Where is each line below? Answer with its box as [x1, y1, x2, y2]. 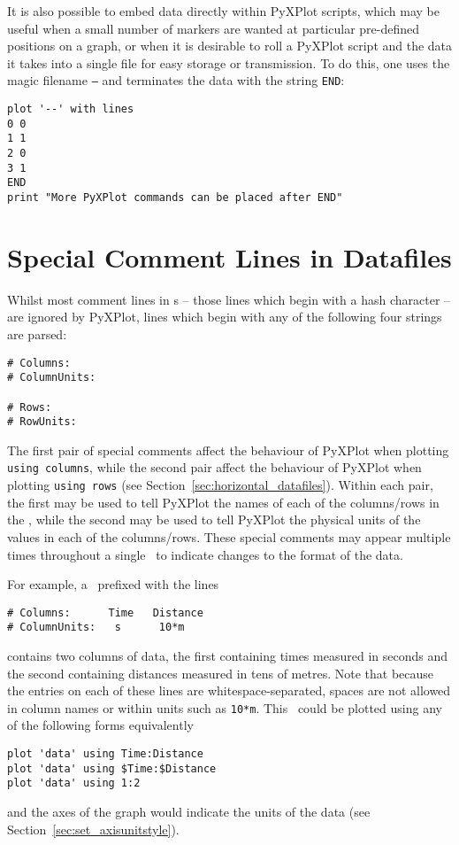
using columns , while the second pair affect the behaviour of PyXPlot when [7, 458, 422, 477]
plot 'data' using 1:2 [7, 777, 141, 790]
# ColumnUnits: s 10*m [7, 621, 185, 634]
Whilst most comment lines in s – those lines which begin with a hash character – [7, 290, 451, 308]
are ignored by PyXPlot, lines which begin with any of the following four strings [7, 307, 442, 326]
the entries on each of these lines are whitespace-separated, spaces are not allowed [7, 681, 451, 700]
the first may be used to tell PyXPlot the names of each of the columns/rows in [7, 492, 440, 511]
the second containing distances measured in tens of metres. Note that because [7, 663, 434, 682]
